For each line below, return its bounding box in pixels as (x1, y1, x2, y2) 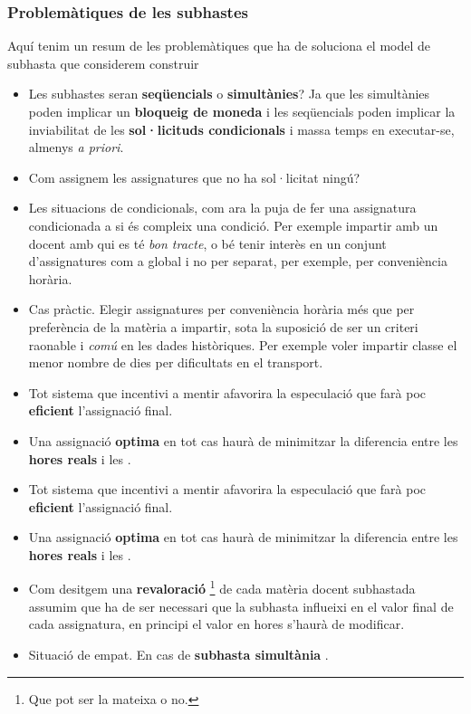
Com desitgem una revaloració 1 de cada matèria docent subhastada (28, 576, 416, 598)
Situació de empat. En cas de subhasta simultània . (28, 644, 329, 663)
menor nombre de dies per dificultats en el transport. (28, 353, 323, 372)
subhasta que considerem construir (7, 53, 199, 72)
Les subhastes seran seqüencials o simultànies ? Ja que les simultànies (28, 84, 430, 103)
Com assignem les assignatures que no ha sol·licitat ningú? (28, 167, 360, 186)
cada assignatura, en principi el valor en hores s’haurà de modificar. (28, 614, 405, 633)
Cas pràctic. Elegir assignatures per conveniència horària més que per (28, 300, 415, 319)
